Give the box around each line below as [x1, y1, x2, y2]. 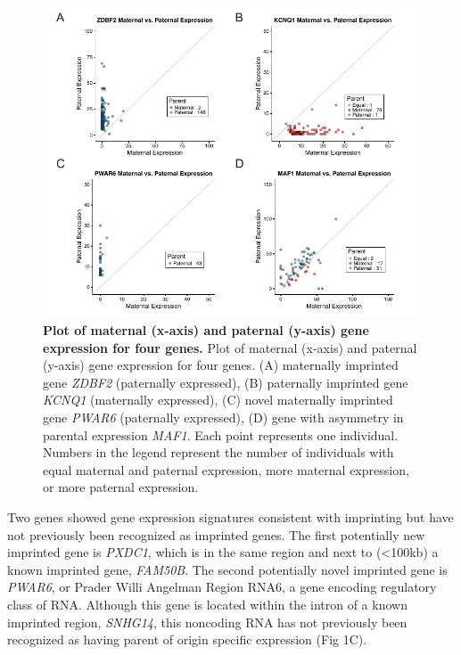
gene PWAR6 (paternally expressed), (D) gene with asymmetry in [43, 408, 404, 426]
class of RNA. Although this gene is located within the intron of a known [7, 594, 407, 613]
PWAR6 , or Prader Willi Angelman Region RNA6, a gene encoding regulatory [7, 577, 437, 596]
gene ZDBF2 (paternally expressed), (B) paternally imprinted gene [43, 373, 408, 391]
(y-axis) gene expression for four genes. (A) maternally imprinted [43, 356, 399, 374]
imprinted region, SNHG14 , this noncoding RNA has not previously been [7, 612, 407, 631]
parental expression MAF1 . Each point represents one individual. [43, 425, 399, 444]
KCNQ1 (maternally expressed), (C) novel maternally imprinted [43, 390, 393, 409]
